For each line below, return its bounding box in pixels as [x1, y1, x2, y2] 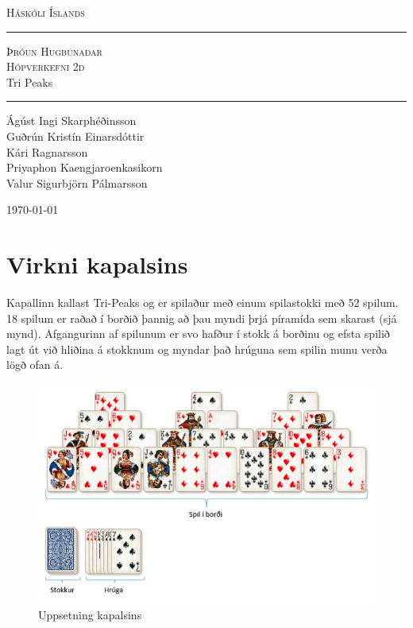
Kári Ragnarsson [6, 143, 88, 160]
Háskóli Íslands [6, 4, 85, 20]
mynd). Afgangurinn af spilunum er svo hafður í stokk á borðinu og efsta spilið [6, 325, 390, 342]
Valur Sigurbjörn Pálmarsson [6, 174, 148, 191]
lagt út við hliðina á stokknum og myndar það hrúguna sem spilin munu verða [6, 340, 388, 357]
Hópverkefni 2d [6, 58, 85, 75]
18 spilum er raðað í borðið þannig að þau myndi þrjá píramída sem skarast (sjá [6, 309, 397, 326]
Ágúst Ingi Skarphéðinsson [6, 112, 137, 129]
